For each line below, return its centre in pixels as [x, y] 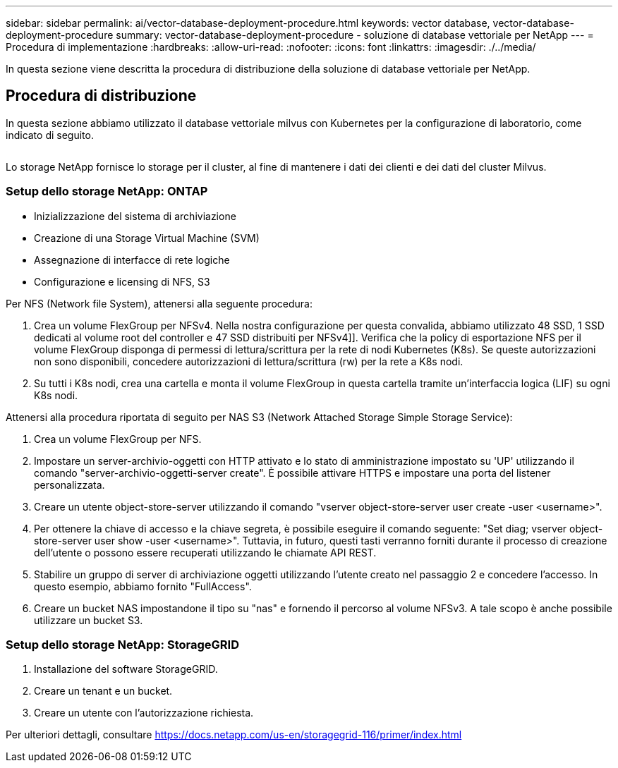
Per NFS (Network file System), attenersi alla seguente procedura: [159, 303]
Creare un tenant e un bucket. [103, 691]
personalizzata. [69, 484]
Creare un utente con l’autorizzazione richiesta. [144, 713]
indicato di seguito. [50, 135]
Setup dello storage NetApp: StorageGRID [122, 644]
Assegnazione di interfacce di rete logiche [132, 260]
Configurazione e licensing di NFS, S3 [122, 281]
